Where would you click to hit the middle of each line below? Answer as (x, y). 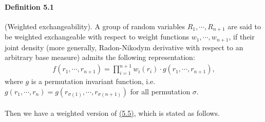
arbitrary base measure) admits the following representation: (100, 57)
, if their (242, 37)
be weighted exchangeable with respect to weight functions (97, 37)
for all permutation (160, 91)
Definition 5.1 (29, 6)
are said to (244, 26)
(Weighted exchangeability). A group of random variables (95, 26)
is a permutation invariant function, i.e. (93, 81)
